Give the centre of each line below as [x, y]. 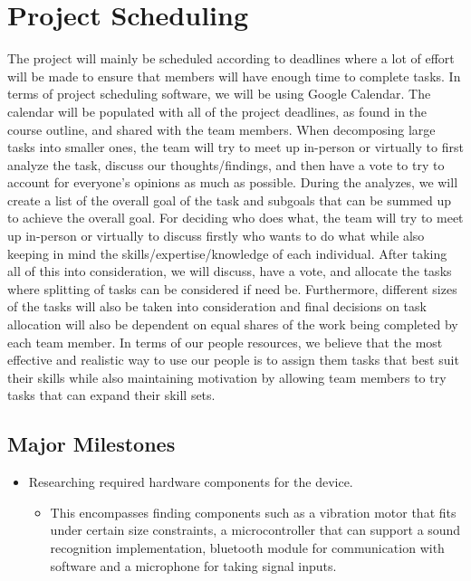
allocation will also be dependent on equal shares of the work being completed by [233, 324]
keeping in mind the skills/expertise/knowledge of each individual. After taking [227, 253]
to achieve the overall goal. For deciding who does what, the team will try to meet [235, 218]
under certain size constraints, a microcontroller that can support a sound [255, 530]
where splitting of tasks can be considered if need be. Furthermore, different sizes [232, 288]
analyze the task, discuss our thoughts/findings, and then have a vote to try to [226, 164]
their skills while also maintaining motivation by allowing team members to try [227, 377]
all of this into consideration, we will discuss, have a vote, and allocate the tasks [230, 271]
